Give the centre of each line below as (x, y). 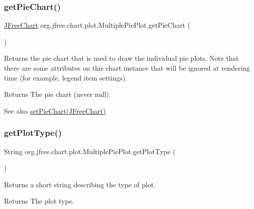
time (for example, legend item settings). (66, 77)
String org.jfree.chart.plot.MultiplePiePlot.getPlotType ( (90, 151)
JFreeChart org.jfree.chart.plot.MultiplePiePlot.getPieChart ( (97, 25)
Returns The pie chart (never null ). (57, 94)
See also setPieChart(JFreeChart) (55, 110)
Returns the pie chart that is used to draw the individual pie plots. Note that (122, 58)
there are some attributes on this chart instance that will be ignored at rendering (127, 68)
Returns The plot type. (39, 201)
